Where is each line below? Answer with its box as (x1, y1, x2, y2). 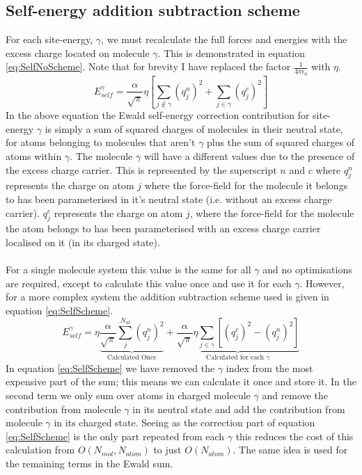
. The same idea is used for (233, 442, 348, 457)
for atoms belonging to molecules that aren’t (6, 135, 196, 150)
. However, (299, 275, 345, 290)
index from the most (226, 360, 313, 375)
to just (153, 442, 182, 457)
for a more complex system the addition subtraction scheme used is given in (6, 289, 329, 304)
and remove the (262, 387, 328, 402)
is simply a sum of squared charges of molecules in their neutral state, (45, 121, 343, 136)
